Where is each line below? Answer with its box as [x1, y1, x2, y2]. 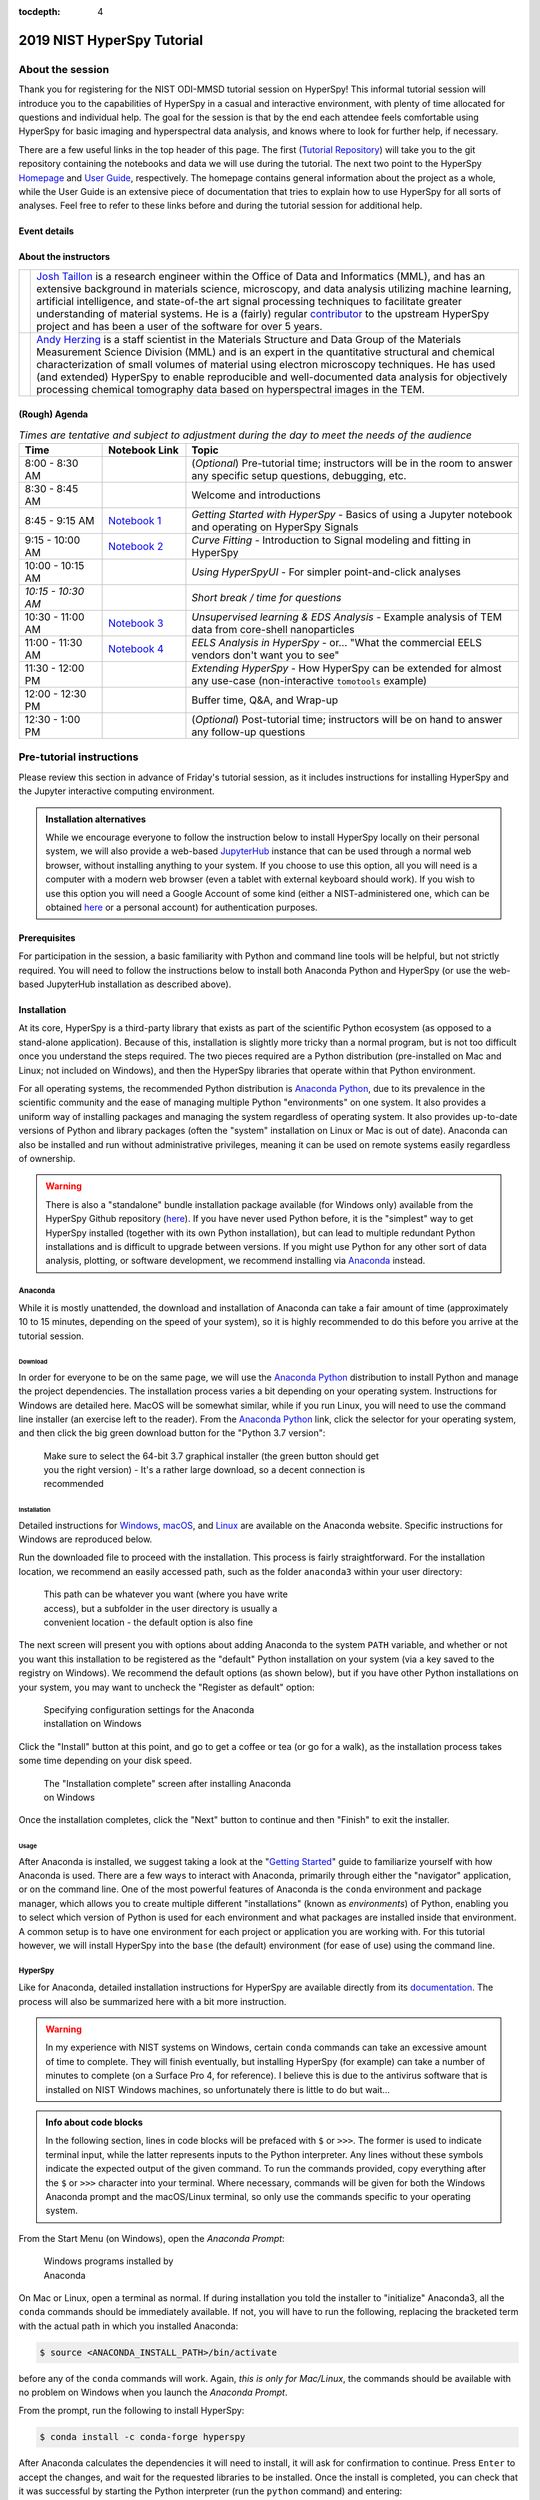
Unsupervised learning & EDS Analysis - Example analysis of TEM [191, 610, 503, 624]
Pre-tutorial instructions [18, 750, 139, 764]
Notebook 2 [108, 540, 164, 554]
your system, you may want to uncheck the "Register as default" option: [18, 1681, 315, 1693]
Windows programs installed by [43, 2255, 174, 2267]
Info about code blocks [45, 2116, 144, 2129]
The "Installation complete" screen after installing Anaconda [43, 1777, 292, 1789]
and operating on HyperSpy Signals [191, 520, 359, 534]
